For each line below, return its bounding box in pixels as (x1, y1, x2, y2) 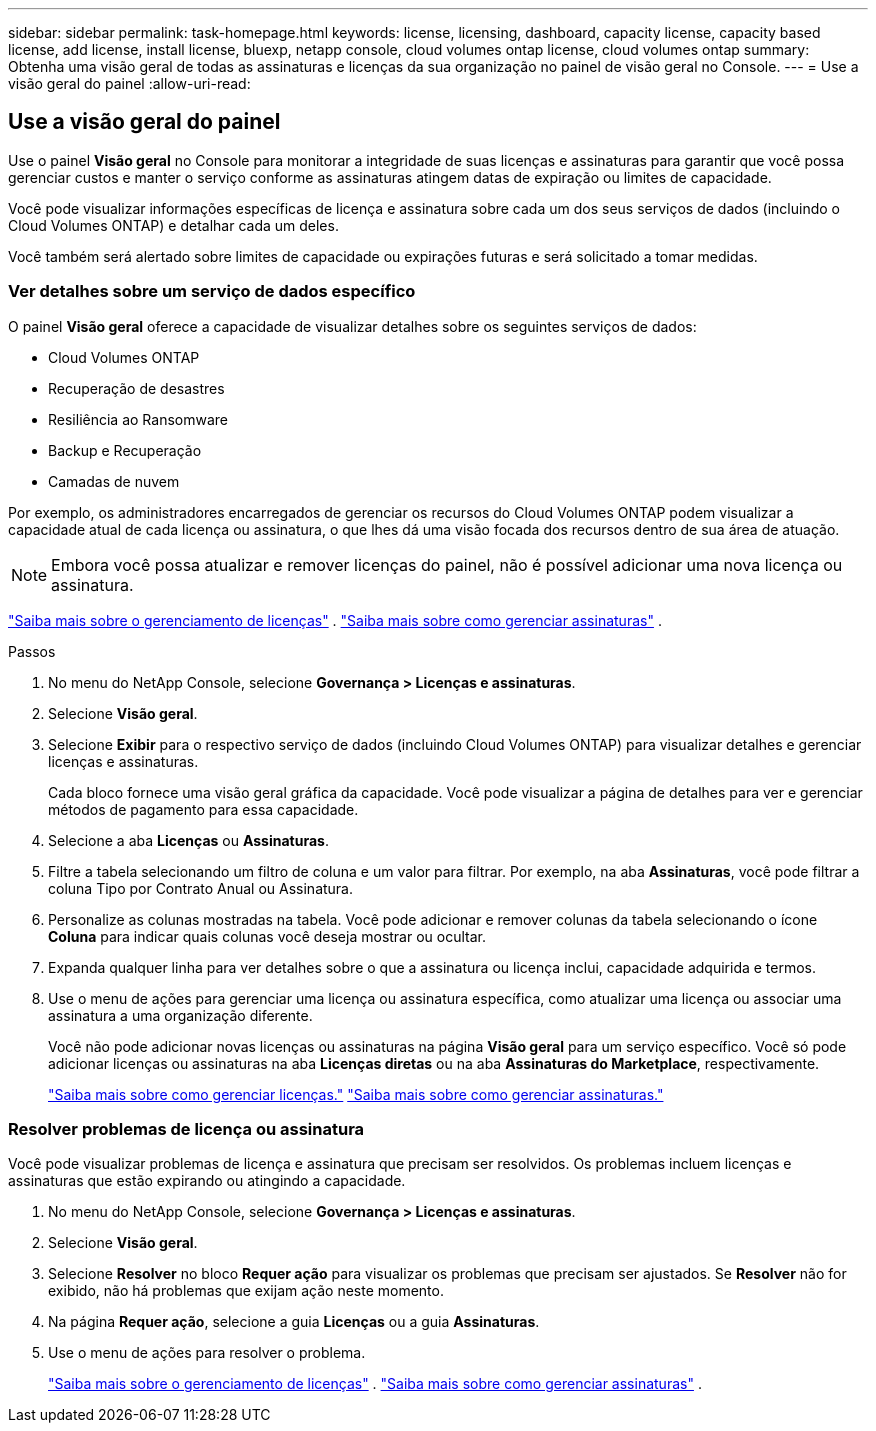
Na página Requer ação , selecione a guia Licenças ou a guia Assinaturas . (48, 1313, 540, 1331)
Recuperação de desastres (48, 379, 225, 397)
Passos (8, 642, 56, 660)
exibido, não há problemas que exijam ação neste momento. (48, 1282, 444, 1300)
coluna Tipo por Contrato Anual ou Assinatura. (48, 879, 354, 897)
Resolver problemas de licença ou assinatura (8, 1118, 365, 1139)
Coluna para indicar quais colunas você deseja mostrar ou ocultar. (48, 927, 486, 945)
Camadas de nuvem (48, 472, 180, 490)
